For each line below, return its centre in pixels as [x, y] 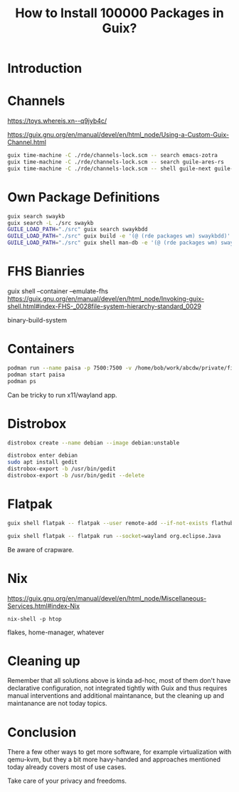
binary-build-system [37, 320]
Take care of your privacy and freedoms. [67, 781]
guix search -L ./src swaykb [51, 223]
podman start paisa [36, 375]
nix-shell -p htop [34, 619]
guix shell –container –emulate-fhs [58, 291]
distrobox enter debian [43, 456]
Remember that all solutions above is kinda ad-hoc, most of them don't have [119, 681]
